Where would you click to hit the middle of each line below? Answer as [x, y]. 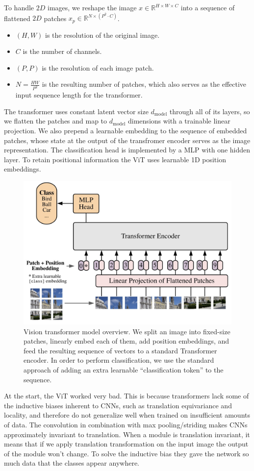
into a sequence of [208, 7]
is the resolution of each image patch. [98, 67]
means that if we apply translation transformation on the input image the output [126, 444]
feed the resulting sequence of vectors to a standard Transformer [120, 350]
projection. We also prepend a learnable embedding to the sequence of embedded [126, 130]
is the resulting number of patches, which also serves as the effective [144, 84]
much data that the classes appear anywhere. [72, 463]
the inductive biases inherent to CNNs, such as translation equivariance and [118, 405]
